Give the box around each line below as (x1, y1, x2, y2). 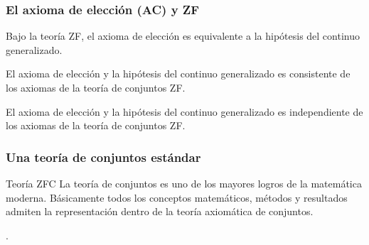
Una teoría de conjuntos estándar (6, 148, 201, 165)
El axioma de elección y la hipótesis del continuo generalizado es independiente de (6, 104, 363, 119)
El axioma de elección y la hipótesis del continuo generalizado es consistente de (6, 66, 351, 81)
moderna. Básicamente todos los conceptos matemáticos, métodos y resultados (6, 190, 348, 205)
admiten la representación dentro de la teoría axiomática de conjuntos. (6, 204, 314, 219)
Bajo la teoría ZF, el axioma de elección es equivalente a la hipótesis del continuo (6, 28, 360, 43)
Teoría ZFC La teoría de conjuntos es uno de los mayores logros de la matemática (6, 176, 362, 190)
